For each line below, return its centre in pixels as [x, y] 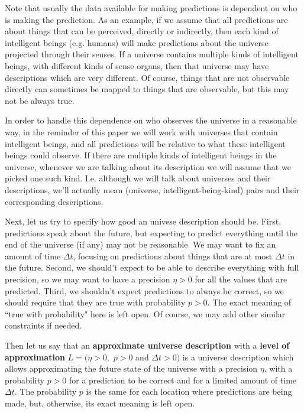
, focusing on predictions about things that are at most [173, 256]
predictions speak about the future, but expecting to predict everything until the [151, 232]
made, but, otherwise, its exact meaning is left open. [100, 403]
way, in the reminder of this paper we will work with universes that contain [141, 131]
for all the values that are [241, 279]
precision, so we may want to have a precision [88, 279]
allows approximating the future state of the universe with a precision [131, 368]
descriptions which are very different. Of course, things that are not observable [147, 77]
